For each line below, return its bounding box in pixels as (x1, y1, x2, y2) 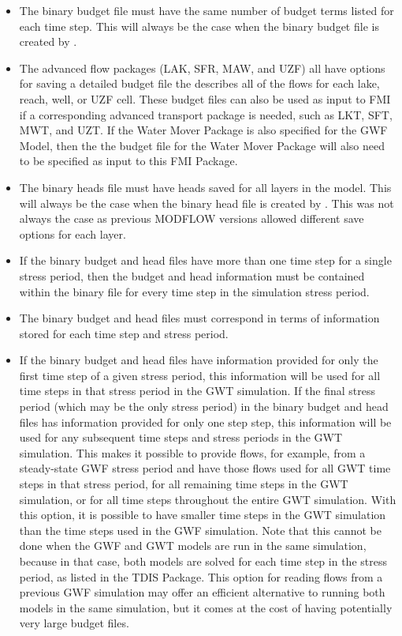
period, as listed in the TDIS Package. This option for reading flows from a (19, 568, 383, 585)
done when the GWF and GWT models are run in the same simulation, (19, 537, 367, 554)
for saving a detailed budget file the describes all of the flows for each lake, (19, 75, 380, 92)
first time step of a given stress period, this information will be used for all (19, 367, 381, 383)
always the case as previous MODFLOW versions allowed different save (19, 210, 364, 227)
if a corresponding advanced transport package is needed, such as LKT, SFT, (19, 106, 393, 122)
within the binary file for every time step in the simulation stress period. (19, 283, 370, 299)
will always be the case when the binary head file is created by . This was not (19, 194, 394, 211)
